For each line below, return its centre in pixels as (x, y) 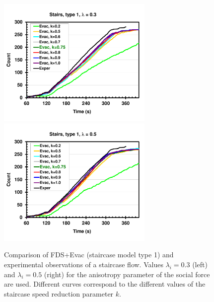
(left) (200, 264)
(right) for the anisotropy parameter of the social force (127, 274)
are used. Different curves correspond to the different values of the (105, 284)
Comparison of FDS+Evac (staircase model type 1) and (89, 255)
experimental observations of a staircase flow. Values (84, 264)
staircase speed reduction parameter (59, 293)
